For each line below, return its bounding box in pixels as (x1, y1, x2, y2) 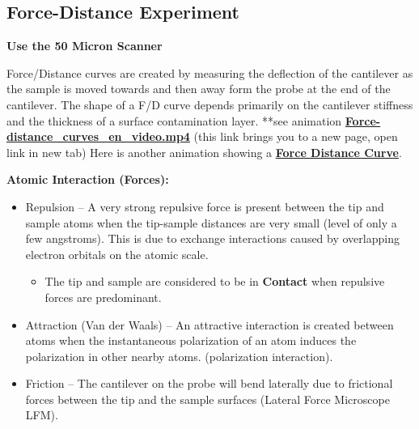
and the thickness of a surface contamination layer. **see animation (6, 112, 342, 129)
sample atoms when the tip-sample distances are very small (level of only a (25, 214, 397, 231)
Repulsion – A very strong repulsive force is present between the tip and (25, 198, 384, 214)
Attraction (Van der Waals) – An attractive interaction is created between (25, 316, 394, 333)
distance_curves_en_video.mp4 (6, 128, 190, 145)
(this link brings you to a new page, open (193, 128, 398, 145)
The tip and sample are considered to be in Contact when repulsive (44, 273, 385, 290)
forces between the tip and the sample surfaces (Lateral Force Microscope (25, 390, 390, 407)
